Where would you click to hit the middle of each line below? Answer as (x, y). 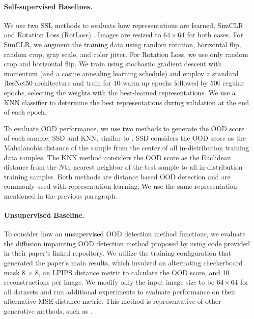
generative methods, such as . (48, 311)
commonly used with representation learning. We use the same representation (121, 186)
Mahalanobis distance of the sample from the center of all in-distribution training (127, 147)
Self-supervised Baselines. (48, 6)
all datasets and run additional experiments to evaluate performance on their (120, 291)
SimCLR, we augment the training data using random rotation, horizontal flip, (123, 44)
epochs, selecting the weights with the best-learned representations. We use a (120, 92)
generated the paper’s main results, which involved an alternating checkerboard (123, 263)
